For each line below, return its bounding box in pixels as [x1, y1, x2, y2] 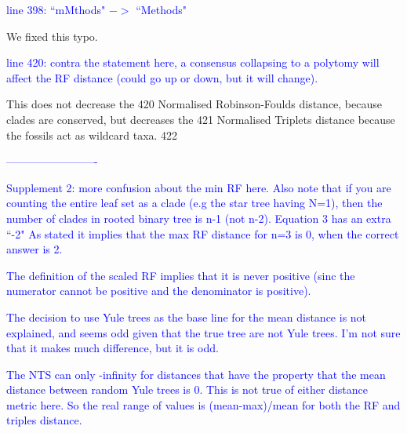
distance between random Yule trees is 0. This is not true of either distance [6, 381, 369, 398]
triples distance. [6, 412, 82, 428]
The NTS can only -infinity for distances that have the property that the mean [6, 366, 386, 382]
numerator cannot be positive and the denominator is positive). [6, 282, 311, 299]
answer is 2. [6, 241, 63, 257]
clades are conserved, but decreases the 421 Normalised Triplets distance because [6, 111, 395, 127]
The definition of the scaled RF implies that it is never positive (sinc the [6, 267, 355, 283]
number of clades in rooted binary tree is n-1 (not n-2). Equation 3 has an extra [6, 209, 391, 226]
